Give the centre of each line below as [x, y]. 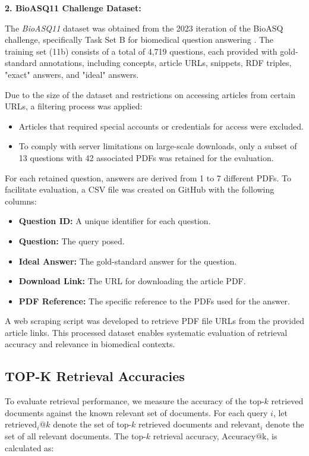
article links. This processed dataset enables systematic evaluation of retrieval [146, 332]
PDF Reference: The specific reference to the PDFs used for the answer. [154, 301]
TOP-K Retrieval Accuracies [95, 376]
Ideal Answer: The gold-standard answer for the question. [128, 261]
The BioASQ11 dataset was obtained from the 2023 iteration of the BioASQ [144, 28]
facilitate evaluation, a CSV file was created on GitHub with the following [140, 189]
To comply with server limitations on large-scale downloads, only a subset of [158, 146]
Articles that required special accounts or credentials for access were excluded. [161, 126]
